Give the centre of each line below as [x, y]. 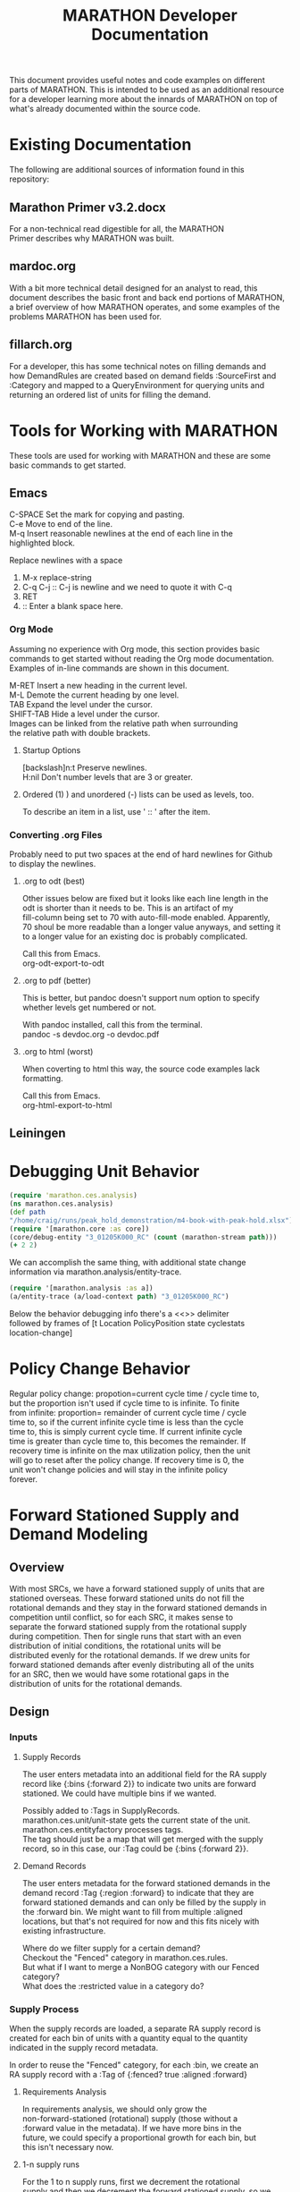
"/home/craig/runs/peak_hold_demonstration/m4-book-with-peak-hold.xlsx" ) [151, 1220]
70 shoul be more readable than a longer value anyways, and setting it [151, 927]
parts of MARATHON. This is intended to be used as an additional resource [147, 89]
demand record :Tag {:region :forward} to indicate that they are [138, 1892]
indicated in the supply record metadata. [84, 2048]
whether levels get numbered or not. [89, 1007]
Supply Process [44, 2009]
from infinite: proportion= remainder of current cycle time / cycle [128, 1413]
